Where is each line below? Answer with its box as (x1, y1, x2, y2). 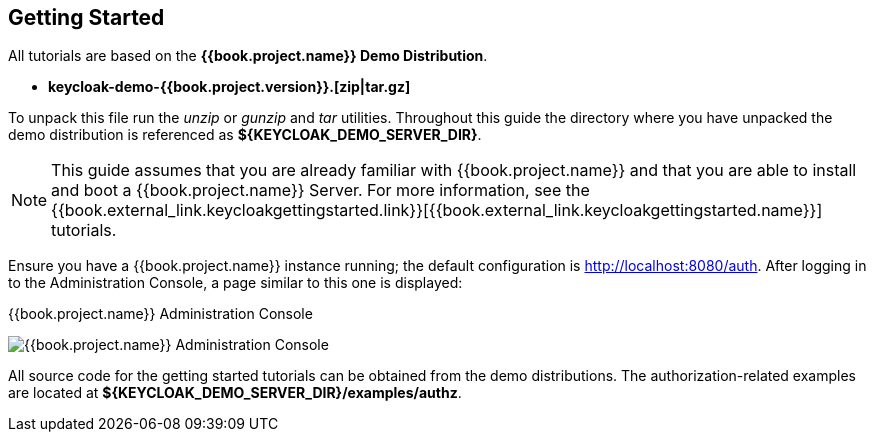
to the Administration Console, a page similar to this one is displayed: (8, 274, 463, 292)
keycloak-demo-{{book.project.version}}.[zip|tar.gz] (48, 78, 411, 96)
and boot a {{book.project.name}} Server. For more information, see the (51, 180, 590, 201)
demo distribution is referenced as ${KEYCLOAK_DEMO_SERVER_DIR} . (8, 126, 482, 144)
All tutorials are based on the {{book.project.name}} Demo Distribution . (8, 47, 488, 65)
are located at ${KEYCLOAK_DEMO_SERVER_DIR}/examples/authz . (8, 384, 462, 402)
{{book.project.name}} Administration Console (8, 305, 313, 323)
